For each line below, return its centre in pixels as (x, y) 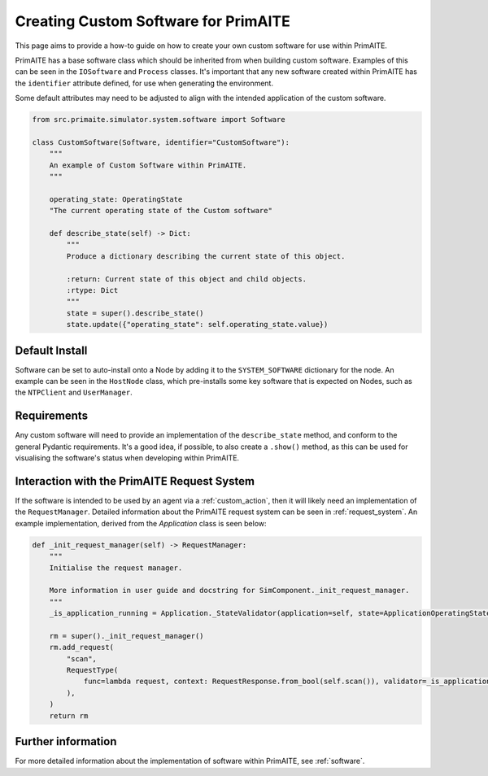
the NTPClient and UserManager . (74, 392)
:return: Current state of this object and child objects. (187, 279)
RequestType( (92, 670)
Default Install (51, 350)
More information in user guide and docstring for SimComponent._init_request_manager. (229, 591)
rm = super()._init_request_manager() (126, 636)
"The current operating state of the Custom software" (161, 211)
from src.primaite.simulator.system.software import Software (159, 120)
